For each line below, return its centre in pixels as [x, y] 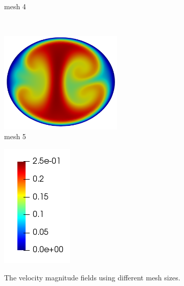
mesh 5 [15, 136]
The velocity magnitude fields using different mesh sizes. [92, 277]
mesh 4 [15, 6]
